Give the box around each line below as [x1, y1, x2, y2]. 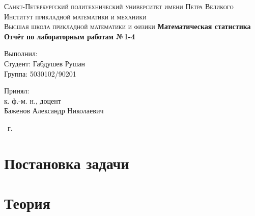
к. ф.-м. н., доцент [4, 95, 61, 106]
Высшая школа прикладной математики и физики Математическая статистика [4, 21, 251, 32]
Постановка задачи [4, 152, 129, 173]
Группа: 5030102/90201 [4, 68, 76, 79]
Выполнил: [4, 48, 38, 59]
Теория [4, 193, 50, 213]
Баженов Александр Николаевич [4, 105, 104, 116]
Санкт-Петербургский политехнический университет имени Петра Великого [4, 1, 234, 11]
